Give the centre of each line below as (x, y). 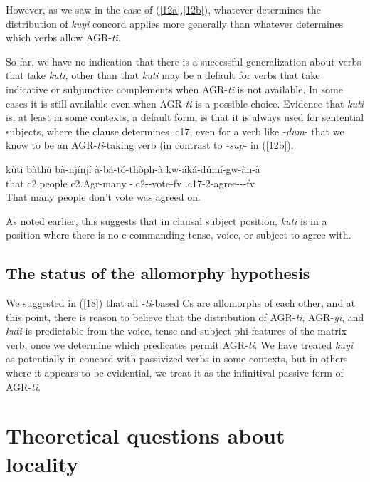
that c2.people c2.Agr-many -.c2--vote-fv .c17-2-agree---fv (131, 183)
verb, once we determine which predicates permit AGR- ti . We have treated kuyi (179, 344)
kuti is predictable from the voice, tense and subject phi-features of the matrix (176, 331)
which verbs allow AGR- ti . (63, 37)
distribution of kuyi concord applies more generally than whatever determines (175, 23)
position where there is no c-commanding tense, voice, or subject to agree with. (179, 235)
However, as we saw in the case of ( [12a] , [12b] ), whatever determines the (163, 9)
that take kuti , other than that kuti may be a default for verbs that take (163, 75)
